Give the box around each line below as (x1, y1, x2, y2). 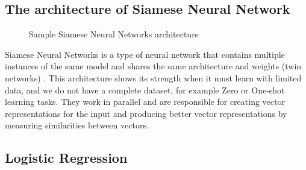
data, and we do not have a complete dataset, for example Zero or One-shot (5, 83, 285, 96)
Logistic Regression (5, 148, 128, 167)
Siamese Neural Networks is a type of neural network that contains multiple (5, 48, 285, 60)
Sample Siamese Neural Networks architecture (29, 28, 199, 40)
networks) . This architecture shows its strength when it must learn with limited (5, 71, 302, 84)
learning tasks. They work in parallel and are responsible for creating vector (5, 95, 285, 108)
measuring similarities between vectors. (5, 119, 149, 131)
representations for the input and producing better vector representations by (5, 107, 287, 119)
